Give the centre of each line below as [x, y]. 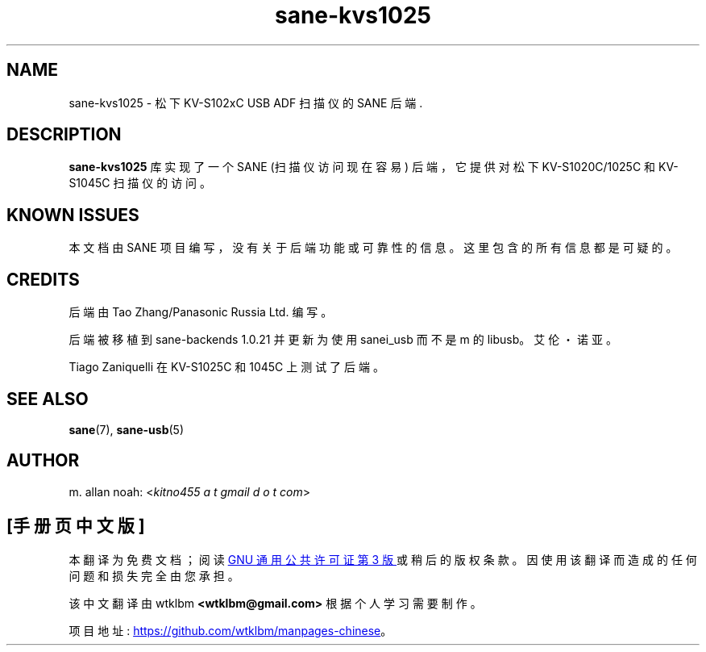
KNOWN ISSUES [73, 215]
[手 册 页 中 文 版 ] [76, 526]
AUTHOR [43, 461]
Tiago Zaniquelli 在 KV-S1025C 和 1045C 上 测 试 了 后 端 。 [226, 367]
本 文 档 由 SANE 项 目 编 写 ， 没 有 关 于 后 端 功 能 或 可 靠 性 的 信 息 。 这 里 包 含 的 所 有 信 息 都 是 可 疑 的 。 [373, 248]
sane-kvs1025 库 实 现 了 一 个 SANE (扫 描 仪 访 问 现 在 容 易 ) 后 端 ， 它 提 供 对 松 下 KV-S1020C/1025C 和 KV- [374, 167]
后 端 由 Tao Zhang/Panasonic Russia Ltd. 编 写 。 [201, 312]
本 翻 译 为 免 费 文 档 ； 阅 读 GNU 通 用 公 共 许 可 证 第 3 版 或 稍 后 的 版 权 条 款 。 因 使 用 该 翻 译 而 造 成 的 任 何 [383, 559]
